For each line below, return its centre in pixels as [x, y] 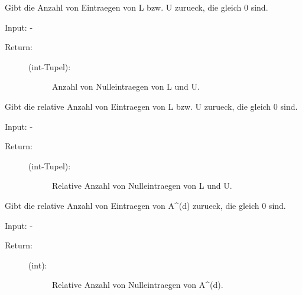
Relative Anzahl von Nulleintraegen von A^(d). [138, 285]
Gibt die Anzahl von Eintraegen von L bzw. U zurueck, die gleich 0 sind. [137, 7]
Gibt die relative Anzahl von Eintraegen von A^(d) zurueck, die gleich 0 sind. [145, 205]
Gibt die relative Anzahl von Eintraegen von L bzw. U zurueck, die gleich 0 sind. [151, 106]
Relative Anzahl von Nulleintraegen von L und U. [142, 186]
